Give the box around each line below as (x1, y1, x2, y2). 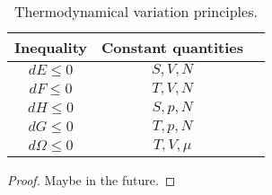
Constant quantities (101, 37, 243, 58)
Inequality (14, 37, 88, 58)
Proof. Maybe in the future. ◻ (7, 171, 176, 189)
